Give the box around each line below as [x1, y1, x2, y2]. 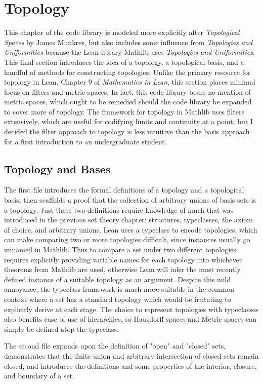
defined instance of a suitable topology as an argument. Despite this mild [4, 274, 231, 284]
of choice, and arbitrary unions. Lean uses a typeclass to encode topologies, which [4, 224, 257, 235]
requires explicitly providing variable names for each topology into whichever [4, 254, 242, 264]
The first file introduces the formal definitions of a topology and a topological [4, 184, 244, 195]
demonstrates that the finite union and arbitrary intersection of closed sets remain [4, 350, 259, 361]
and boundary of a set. [4, 370, 74, 381]
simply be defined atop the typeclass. [4, 323, 119, 334]
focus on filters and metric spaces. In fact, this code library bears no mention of [4, 86, 251, 97]
